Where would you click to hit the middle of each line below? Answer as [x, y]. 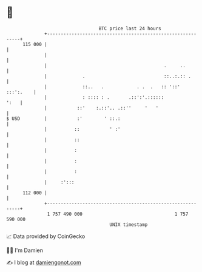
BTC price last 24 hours [130, 28]
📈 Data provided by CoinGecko [46, 236]
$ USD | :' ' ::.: [63, 118]
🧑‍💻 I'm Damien [25, 250]
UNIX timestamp [129, 224]
